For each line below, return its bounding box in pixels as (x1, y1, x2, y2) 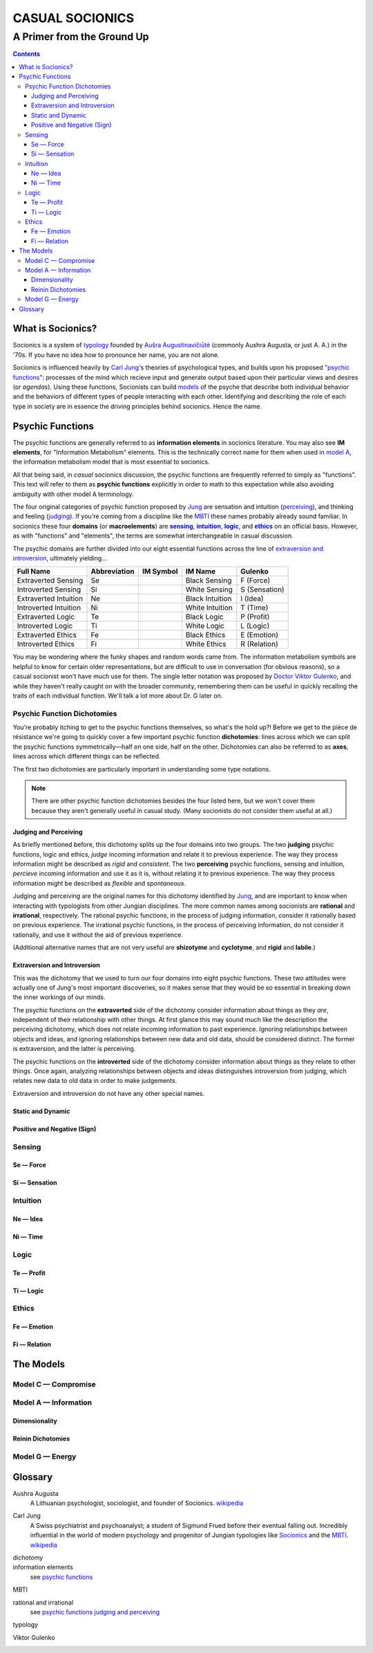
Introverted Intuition (17, 603, 82, 612)
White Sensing (185, 585, 233, 594)
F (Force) (240, 576, 271, 585)
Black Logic (185, 612, 224, 622)
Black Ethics (185, 630, 226, 640)
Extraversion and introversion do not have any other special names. (12, 1089, 205, 1097)
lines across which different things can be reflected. (12, 752, 161, 760)
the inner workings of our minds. (12, 993, 106, 1001)
